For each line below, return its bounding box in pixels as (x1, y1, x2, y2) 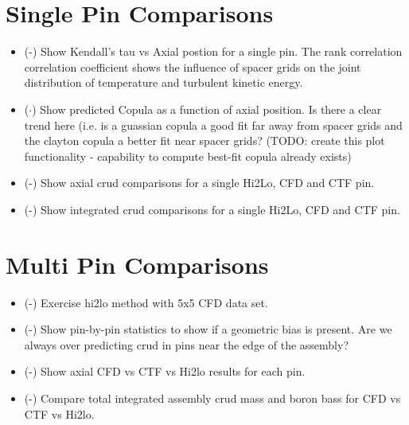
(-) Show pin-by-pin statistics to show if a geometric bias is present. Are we (24, 321, 392, 337)
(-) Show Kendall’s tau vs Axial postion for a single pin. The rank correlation (24, 43, 403, 60)
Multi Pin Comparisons (6, 248, 269, 280)
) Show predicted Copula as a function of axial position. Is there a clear (32, 100, 382, 117)
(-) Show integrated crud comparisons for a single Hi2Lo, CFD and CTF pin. (24, 201, 400, 217)
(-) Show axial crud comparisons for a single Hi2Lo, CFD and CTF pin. (24, 174, 375, 191)
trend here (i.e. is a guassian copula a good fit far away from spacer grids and (24, 116, 403, 133)
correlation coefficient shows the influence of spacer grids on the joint (24, 58, 361, 75)
